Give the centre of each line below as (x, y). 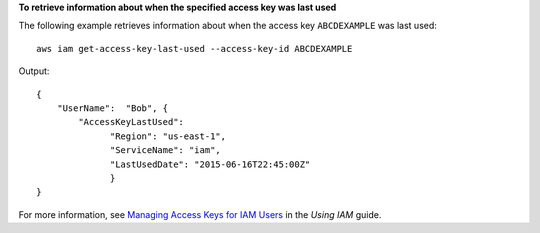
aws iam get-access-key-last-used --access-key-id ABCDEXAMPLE (194, 48)
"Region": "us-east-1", (168, 136)
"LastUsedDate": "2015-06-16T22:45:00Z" (210, 164)
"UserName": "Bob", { (112, 108)
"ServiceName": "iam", (166, 150)
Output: (34, 71)
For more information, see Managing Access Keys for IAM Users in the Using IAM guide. (200, 214)
